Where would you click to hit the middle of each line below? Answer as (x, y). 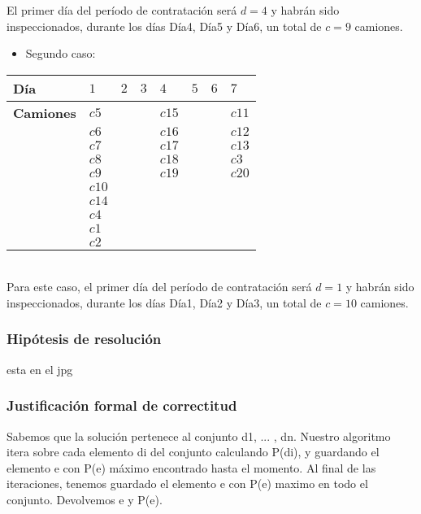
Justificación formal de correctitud (122, 405)
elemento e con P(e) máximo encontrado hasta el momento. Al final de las (191, 467)
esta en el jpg (40, 369)
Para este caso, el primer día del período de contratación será (159, 287)
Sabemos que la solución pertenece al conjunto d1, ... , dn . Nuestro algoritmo (199, 436)
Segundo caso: (61, 53)
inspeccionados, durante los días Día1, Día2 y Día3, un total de (164, 302)
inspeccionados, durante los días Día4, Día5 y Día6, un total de (164, 26)
